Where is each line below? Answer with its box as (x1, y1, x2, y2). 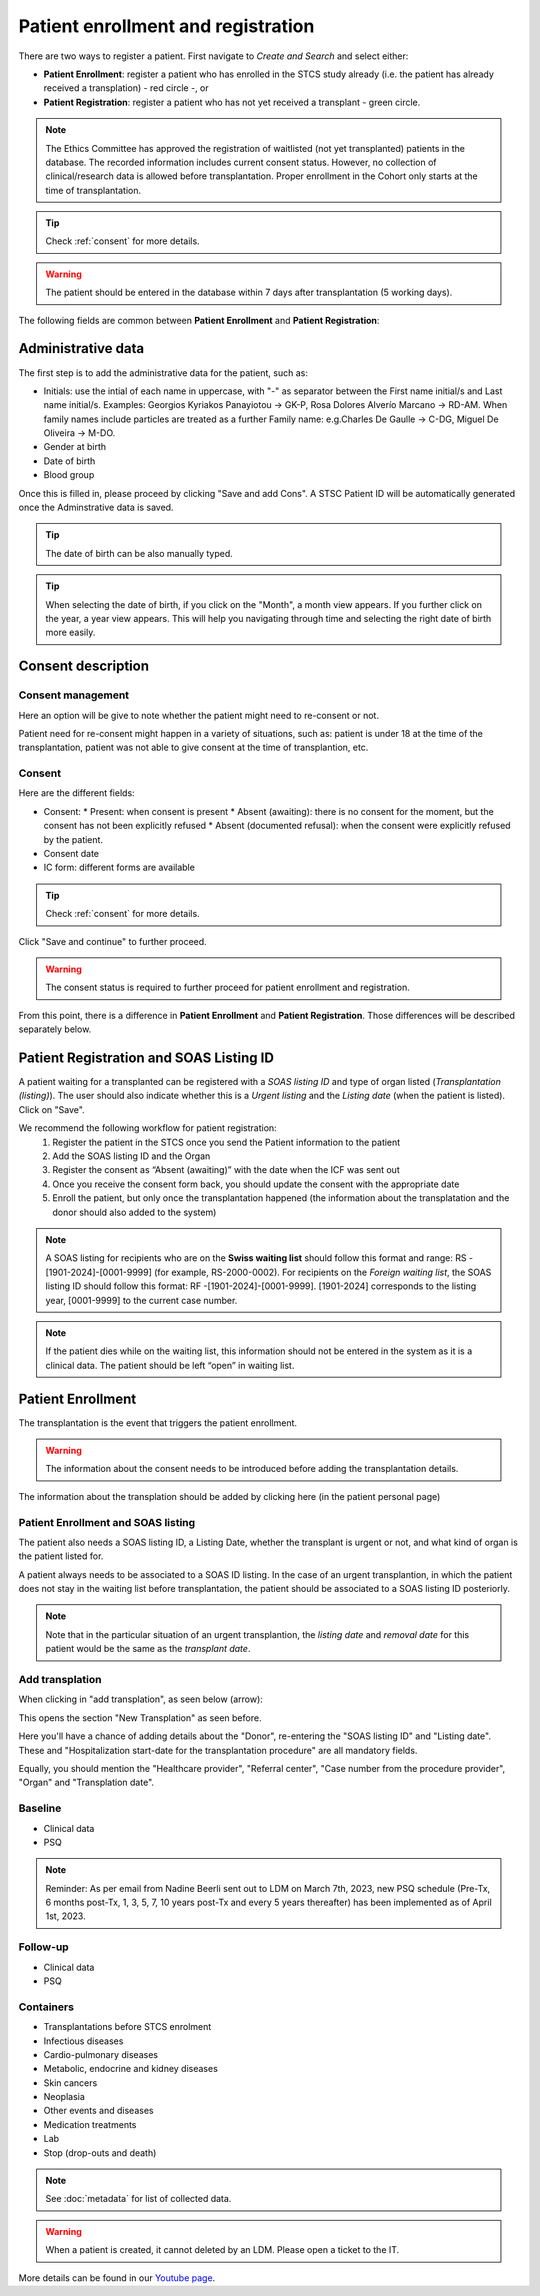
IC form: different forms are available (43, 861, 195, 874)
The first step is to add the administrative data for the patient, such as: (18, 366, 309, 379)
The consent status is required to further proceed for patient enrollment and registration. (45, 981, 410, 994)
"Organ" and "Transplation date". (18, 1776, 155, 1789)
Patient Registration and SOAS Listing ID (18, 1049, 275, 1066)
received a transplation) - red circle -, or (43, 82, 209, 94)
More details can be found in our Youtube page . (18, 2271, 216, 2284)
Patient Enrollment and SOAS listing (18, 1515, 196, 1529)
